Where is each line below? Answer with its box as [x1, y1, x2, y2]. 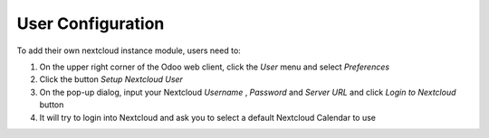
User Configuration [16, 14, 165, 33]
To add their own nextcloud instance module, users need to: [16, 45, 242, 56]
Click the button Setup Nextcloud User [39, 74, 183, 85]
